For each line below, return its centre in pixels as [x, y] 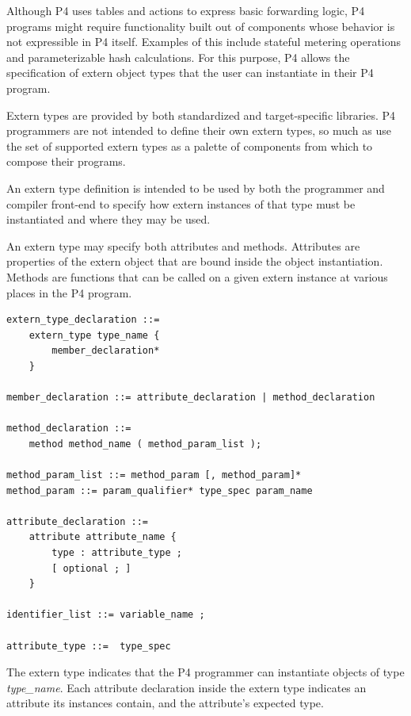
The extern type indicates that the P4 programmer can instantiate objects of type [205, 672]
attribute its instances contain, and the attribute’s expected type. [165, 703]
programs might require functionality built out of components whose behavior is [201, 26]
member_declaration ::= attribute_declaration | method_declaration [191, 398]
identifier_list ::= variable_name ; [106, 615]
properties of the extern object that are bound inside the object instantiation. [195, 261]
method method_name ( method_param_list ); [145, 444]
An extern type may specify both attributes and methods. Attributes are [183, 245]
